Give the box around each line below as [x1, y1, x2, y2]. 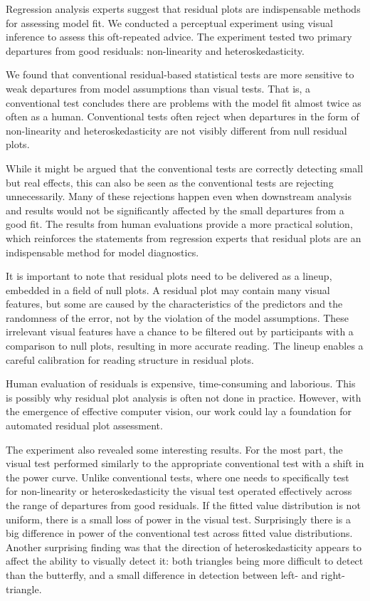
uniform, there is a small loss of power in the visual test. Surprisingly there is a [6, 511, 351, 526]
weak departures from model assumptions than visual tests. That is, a [6, 80, 311, 95]
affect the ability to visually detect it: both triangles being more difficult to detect [6, 553, 364, 568]
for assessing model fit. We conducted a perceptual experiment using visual [6, 15, 333, 30]
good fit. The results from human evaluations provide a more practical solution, [6, 216, 353, 231]
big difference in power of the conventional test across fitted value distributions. [6, 526, 353, 540]
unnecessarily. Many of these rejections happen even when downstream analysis [6, 189, 351, 204]
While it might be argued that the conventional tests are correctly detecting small [6, 160, 364, 175]
